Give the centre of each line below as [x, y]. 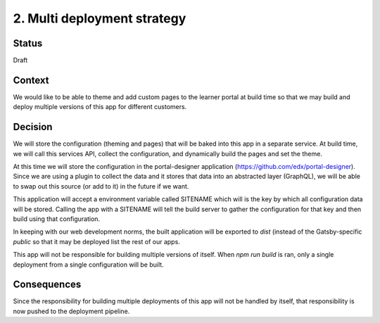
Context [31, 80]
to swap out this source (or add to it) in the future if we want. [101, 186]
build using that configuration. [57, 219]
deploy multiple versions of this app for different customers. [100, 107]
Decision [33, 127]
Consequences [47, 285]
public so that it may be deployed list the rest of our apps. [97, 241]
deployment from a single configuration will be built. [89, 265]
